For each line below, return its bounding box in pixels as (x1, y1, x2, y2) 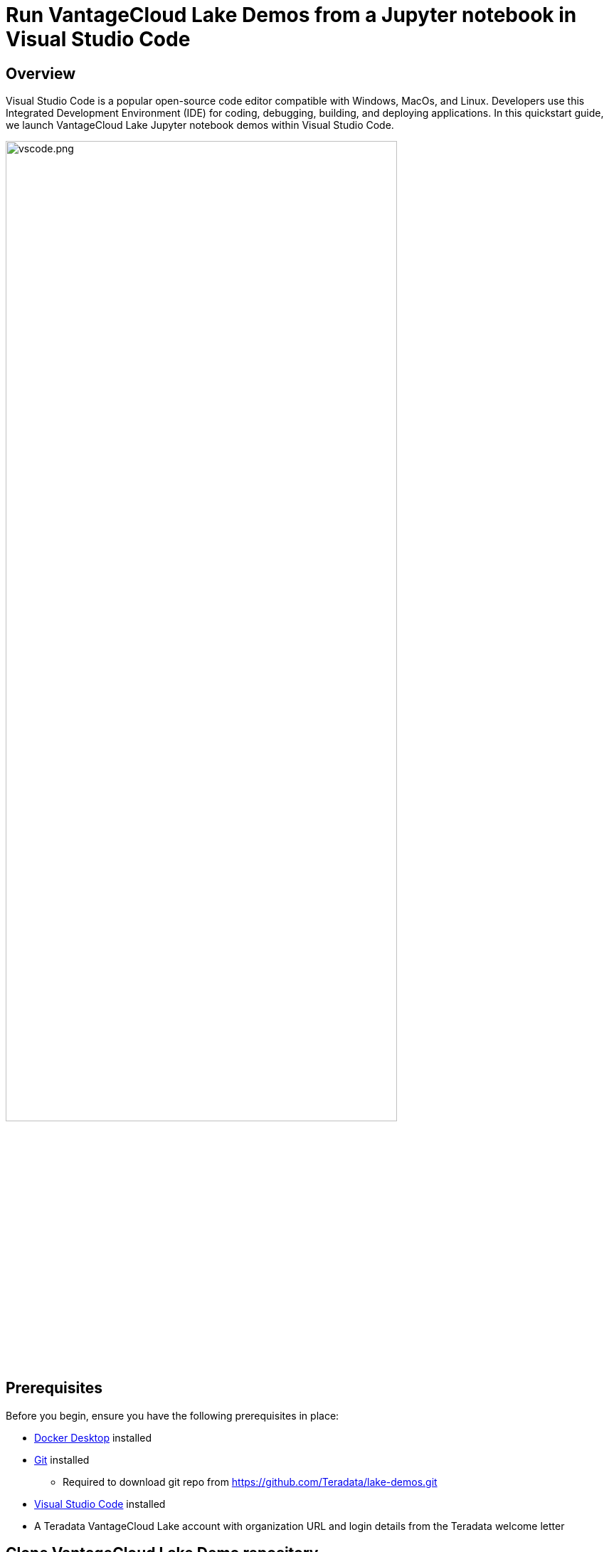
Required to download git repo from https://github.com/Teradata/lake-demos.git (63, 1475, 438, 1488)
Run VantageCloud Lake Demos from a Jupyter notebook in (6, 3, 577, 27)
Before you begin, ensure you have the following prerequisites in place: (6, 1409, 339, 1422)
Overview (6, 64, 76, 83)
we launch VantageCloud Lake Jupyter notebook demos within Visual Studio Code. (6, 119, 394, 132)
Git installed (34, 1453, 90, 1466)
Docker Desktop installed (34, 1431, 152, 1444)
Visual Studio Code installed (34, 1497, 166, 1510)
